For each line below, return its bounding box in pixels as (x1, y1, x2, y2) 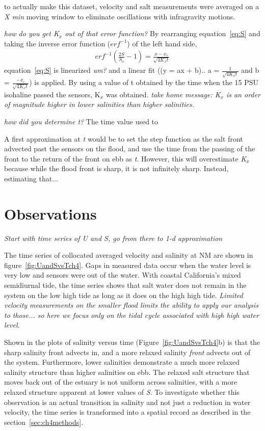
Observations (4, 203, 97, 224)
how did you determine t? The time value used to (4, 116, 158, 126)
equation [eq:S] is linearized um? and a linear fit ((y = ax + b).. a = (4, 65, 220, 75)
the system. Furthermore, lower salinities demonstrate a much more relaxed (4, 357, 240, 367)
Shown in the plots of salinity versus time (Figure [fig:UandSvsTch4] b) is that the (4, 337, 260, 347)
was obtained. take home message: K (105, 89, 221, 99)
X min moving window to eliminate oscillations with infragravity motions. (4, 11, 235, 21)
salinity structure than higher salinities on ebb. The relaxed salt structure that (4, 366, 250, 377)
